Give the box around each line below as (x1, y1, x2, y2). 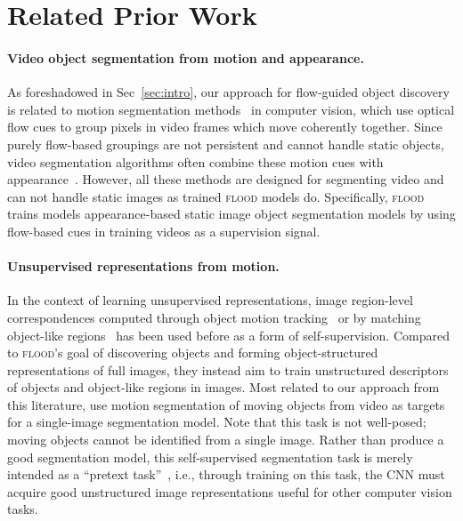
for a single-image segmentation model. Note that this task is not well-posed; (7, 413, 426, 431)
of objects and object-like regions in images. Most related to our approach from (7, 378, 440, 397)
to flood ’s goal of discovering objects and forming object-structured (7, 343, 378, 362)
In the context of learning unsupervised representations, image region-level (7, 291, 413, 309)
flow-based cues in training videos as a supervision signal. (7, 221, 321, 240)
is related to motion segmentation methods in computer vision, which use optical (7, 100, 455, 118)
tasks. (7, 500, 38, 518)
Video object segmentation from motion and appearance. (7, 48, 364, 67)
